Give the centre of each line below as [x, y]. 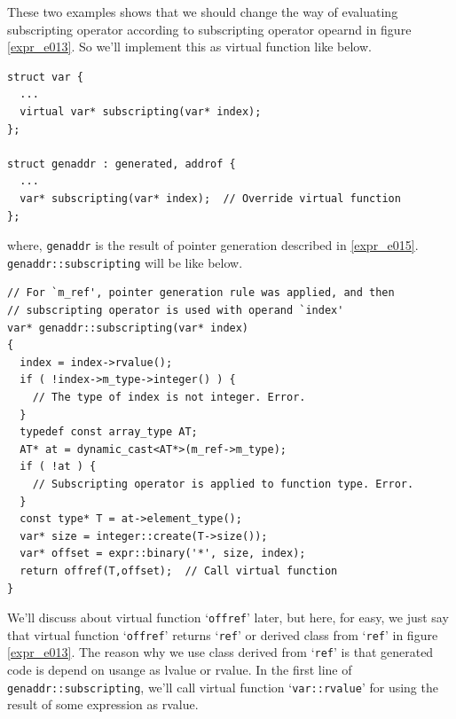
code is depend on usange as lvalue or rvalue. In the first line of [180, 670]
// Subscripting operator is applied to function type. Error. [223, 484]
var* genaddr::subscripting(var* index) [128, 328]
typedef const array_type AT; [109, 432]
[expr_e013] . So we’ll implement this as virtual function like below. [189, 47]
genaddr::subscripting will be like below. [125, 262]
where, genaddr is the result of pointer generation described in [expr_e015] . [213, 245]
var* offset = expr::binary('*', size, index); [163, 554]
